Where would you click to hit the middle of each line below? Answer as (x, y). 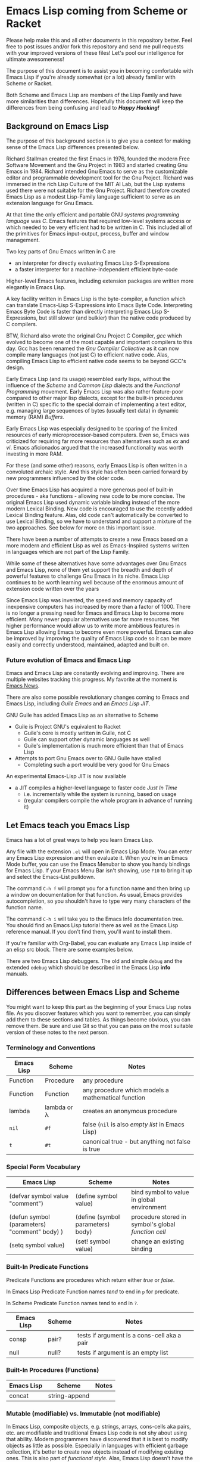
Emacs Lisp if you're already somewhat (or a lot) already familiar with (91, 77)
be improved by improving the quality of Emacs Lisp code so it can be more (99, 638)
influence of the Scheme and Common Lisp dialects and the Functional (93, 385)
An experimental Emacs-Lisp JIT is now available (66, 776)
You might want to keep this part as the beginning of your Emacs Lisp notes (99, 1006)
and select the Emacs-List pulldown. (51, 876)
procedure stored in (158, 1217)
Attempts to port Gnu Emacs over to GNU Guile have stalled (88, 758)
